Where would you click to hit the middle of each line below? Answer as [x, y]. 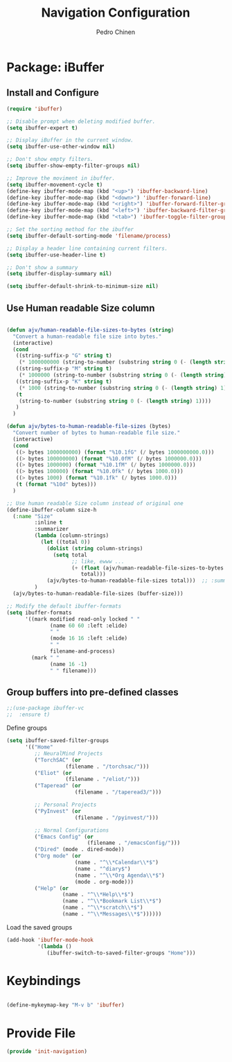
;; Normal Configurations [72, 830]
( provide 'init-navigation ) [47, 1052]
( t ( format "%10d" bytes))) [56, 485]
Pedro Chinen [116, 32]
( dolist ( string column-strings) [95, 548]
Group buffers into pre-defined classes [92, 692]
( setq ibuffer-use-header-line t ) [56, 255]
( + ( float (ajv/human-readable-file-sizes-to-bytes [148, 568]
